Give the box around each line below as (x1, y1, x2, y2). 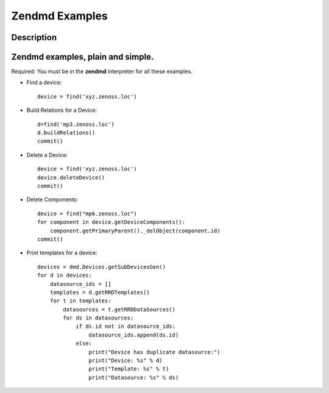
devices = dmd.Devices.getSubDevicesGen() (37, 263, 166, 270)
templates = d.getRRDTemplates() (49, 289, 150, 296)
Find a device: (26, 79, 62, 86)
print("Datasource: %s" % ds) (88, 374, 179, 381)
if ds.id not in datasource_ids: (76, 323, 176, 330)
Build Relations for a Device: (26, 106, 97, 114)
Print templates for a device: (26, 249, 97, 257)
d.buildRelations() (37, 130, 96, 136)
